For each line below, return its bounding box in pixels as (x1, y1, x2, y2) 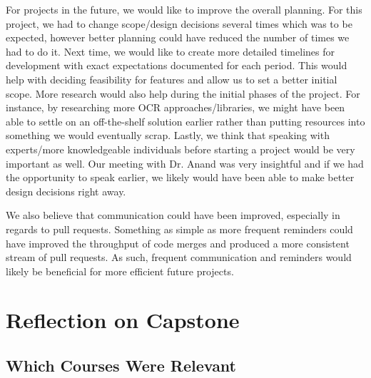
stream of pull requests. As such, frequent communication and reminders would (6, 250, 352, 265)
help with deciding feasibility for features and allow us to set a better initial (6, 71, 337, 86)
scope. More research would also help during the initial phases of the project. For (6, 86, 360, 101)
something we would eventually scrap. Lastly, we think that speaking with (6, 128, 330, 143)
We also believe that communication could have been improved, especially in (6, 208, 340, 223)
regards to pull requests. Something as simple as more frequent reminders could (6, 221, 353, 236)
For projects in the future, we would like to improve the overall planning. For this (6, 2, 362, 16)
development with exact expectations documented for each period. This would (6, 58, 347, 73)
